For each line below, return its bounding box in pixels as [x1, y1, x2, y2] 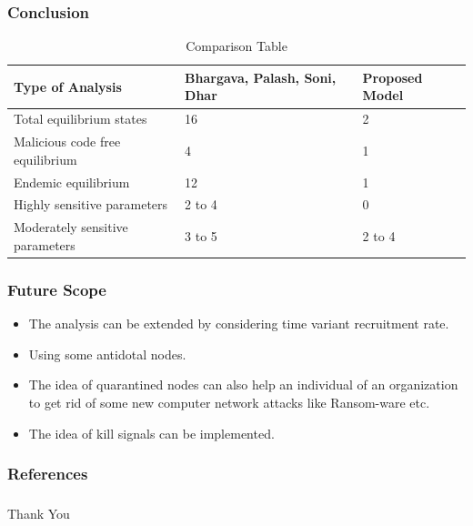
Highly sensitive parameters [14, 195, 168, 214]
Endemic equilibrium [14, 172, 130, 191]
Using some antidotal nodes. [28, 344, 186, 363]
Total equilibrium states [14, 109, 147, 128]
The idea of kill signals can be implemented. [28, 423, 275, 442]
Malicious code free [14, 132, 121, 151]
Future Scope [7, 278, 106, 300]
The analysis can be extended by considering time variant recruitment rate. [28, 314, 449, 333]
